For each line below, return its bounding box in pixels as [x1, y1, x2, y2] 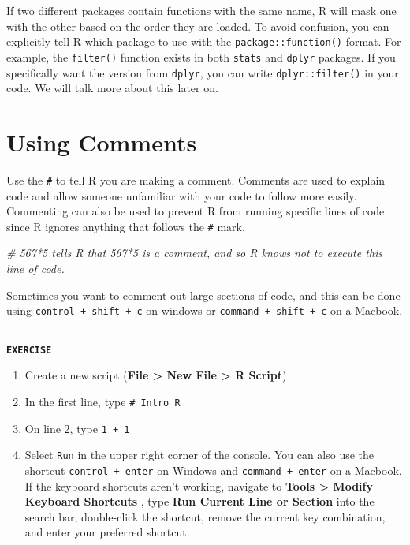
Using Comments [6, 125, 197, 158]
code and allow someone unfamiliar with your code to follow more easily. [6, 187, 357, 203]
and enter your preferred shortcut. [24, 524, 190, 540]
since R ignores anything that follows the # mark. [6, 218, 245, 234]
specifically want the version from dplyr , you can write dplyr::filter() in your [6, 64, 399, 80]
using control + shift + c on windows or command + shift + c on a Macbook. [6, 302, 403, 319]
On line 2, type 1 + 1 [24, 420, 130, 436]
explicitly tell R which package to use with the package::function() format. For [6, 33, 401, 50]
